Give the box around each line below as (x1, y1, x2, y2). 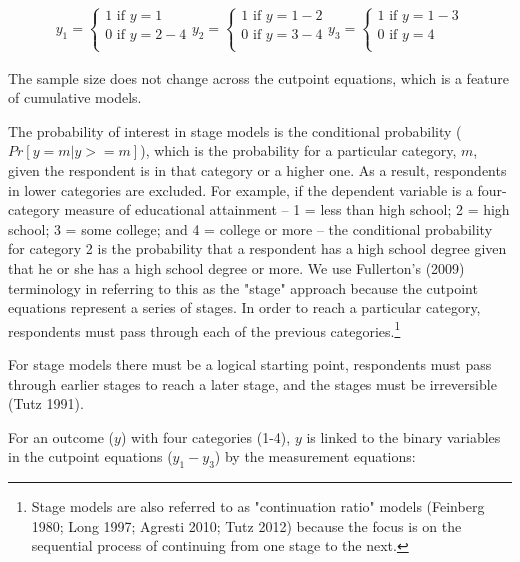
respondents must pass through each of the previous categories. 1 (8, 317, 401, 341)
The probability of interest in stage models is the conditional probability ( (8, 120, 462, 141)
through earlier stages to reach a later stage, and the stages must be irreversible (8, 373, 497, 394)
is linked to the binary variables (306, 426, 501, 447)
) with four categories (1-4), (120, 426, 291, 447)
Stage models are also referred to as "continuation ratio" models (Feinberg (31, 496, 485, 517)
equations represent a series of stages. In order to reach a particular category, (8, 297, 481, 318)
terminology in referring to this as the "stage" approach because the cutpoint (8, 277, 478, 298)
